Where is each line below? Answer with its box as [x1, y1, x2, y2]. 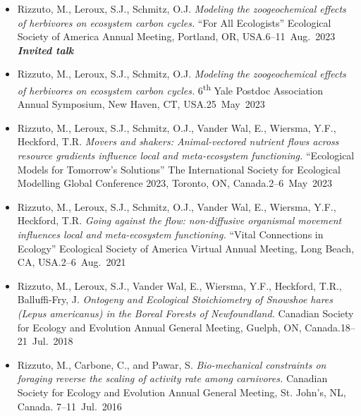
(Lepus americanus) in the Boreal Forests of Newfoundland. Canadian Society [17, 305, 354, 320]
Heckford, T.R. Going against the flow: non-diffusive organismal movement [17, 213, 342, 228]
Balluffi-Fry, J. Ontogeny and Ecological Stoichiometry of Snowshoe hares [17, 292, 334, 307]
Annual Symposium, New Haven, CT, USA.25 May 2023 [17, 97, 265, 111]
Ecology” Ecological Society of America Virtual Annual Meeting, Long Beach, [17, 240, 355, 255]
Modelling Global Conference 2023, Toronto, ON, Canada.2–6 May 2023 [17, 176, 333, 190]
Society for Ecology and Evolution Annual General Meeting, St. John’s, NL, [17, 384, 346, 399]
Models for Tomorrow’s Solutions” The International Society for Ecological [17, 161, 341, 176]
